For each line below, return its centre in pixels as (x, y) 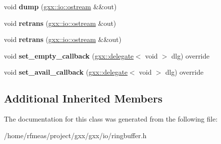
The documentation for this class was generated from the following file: (111, 119)
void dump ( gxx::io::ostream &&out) (60, 6)
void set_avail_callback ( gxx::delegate (66, 72)
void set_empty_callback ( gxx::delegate (69, 55)
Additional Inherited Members (83, 98)
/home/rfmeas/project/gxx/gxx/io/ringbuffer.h (75, 135)
